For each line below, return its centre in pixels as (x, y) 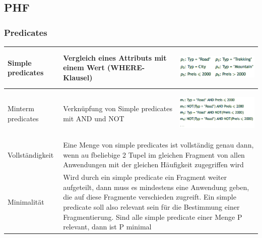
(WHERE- (126, 67)
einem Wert (84, 67)
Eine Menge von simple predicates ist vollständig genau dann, (158, 145)
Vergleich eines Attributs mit (115, 57)
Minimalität (26, 202)
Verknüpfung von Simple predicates (118, 108)
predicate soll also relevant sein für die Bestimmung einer (151, 207)
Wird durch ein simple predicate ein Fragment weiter (145, 177)
